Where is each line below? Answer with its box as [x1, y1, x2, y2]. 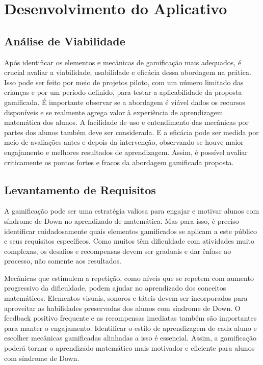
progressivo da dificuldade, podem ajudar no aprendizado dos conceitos [4, 282, 226, 293]
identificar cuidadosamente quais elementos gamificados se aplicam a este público [4, 225, 257, 236]
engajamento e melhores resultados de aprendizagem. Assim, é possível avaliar [4, 146, 248, 157]
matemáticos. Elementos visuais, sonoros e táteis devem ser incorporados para [4, 293, 248, 303]
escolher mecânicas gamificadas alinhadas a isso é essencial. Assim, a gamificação [4, 332, 256, 343]
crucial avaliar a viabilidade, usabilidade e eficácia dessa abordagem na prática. [4, 67, 251, 77]
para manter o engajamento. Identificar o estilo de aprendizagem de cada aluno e [4, 322, 257, 333]
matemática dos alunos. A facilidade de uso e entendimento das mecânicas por [4, 117, 249, 127]
